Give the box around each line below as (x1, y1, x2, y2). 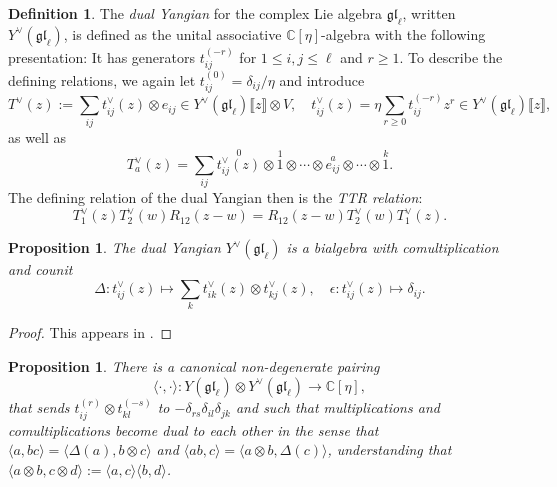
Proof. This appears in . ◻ (8, 322, 173, 343)
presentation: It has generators (8, 46, 196, 67)
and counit (8, 259, 73, 280)
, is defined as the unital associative (63, 23, 282, 44)
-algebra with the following (321, 23, 486, 44)
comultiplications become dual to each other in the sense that (8, 419, 379, 440)
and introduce (279, 69, 365, 90)
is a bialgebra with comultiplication (286, 237, 499, 258)
